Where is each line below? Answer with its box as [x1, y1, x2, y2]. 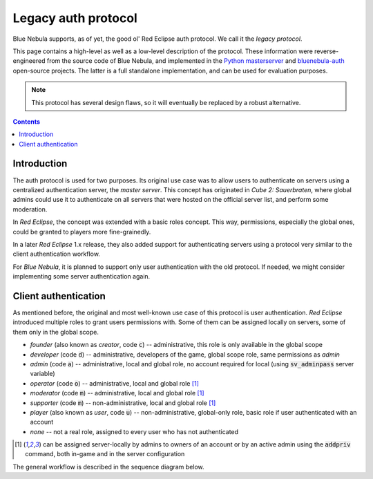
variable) [30, 370, 55, 378]
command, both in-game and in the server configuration [25, 450, 185, 458]
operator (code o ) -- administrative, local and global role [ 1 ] [30, 379, 200, 387]
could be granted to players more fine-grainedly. [12, 227, 151, 236]
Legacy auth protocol [12, 10, 137, 26]
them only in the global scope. [12, 328, 99, 336]
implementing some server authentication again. [12, 272, 151, 281]
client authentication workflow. [12, 250, 100, 259]
